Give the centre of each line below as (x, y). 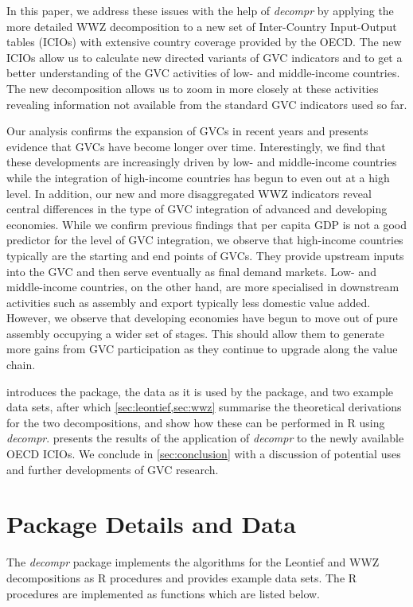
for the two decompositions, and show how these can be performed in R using (196, 422)
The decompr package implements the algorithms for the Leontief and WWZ (193, 562)
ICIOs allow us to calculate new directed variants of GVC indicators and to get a (205, 57)
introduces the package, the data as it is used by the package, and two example (200, 391)
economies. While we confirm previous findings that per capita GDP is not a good (206, 224)
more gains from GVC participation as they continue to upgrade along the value (202, 349)
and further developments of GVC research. (113, 469)
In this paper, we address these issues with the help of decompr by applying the (200, 10)
